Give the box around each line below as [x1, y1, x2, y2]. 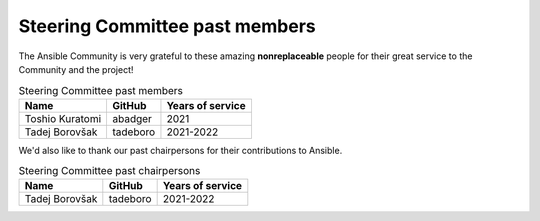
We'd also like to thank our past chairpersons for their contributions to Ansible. [18, 144, 343, 156]
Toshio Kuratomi [24, 111, 102, 125]
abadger [112, 111, 152, 125]
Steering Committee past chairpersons [18, 164, 201, 178]
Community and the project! [18, 63, 134, 75]
